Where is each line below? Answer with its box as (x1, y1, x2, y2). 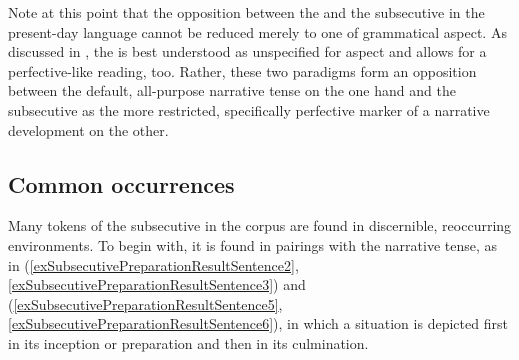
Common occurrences (8, 168, 235, 199)
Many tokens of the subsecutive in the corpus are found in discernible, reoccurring (8, 215, 512, 236)
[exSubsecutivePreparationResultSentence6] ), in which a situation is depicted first (8, 313, 508, 334)
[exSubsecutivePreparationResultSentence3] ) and (8, 274, 306, 295)
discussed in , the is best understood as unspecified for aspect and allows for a (8, 41, 487, 62)
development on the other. (8, 119, 169, 140)
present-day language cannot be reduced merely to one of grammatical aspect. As (8, 21, 507, 42)
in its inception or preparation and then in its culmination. (8, 332, 369, 353)
